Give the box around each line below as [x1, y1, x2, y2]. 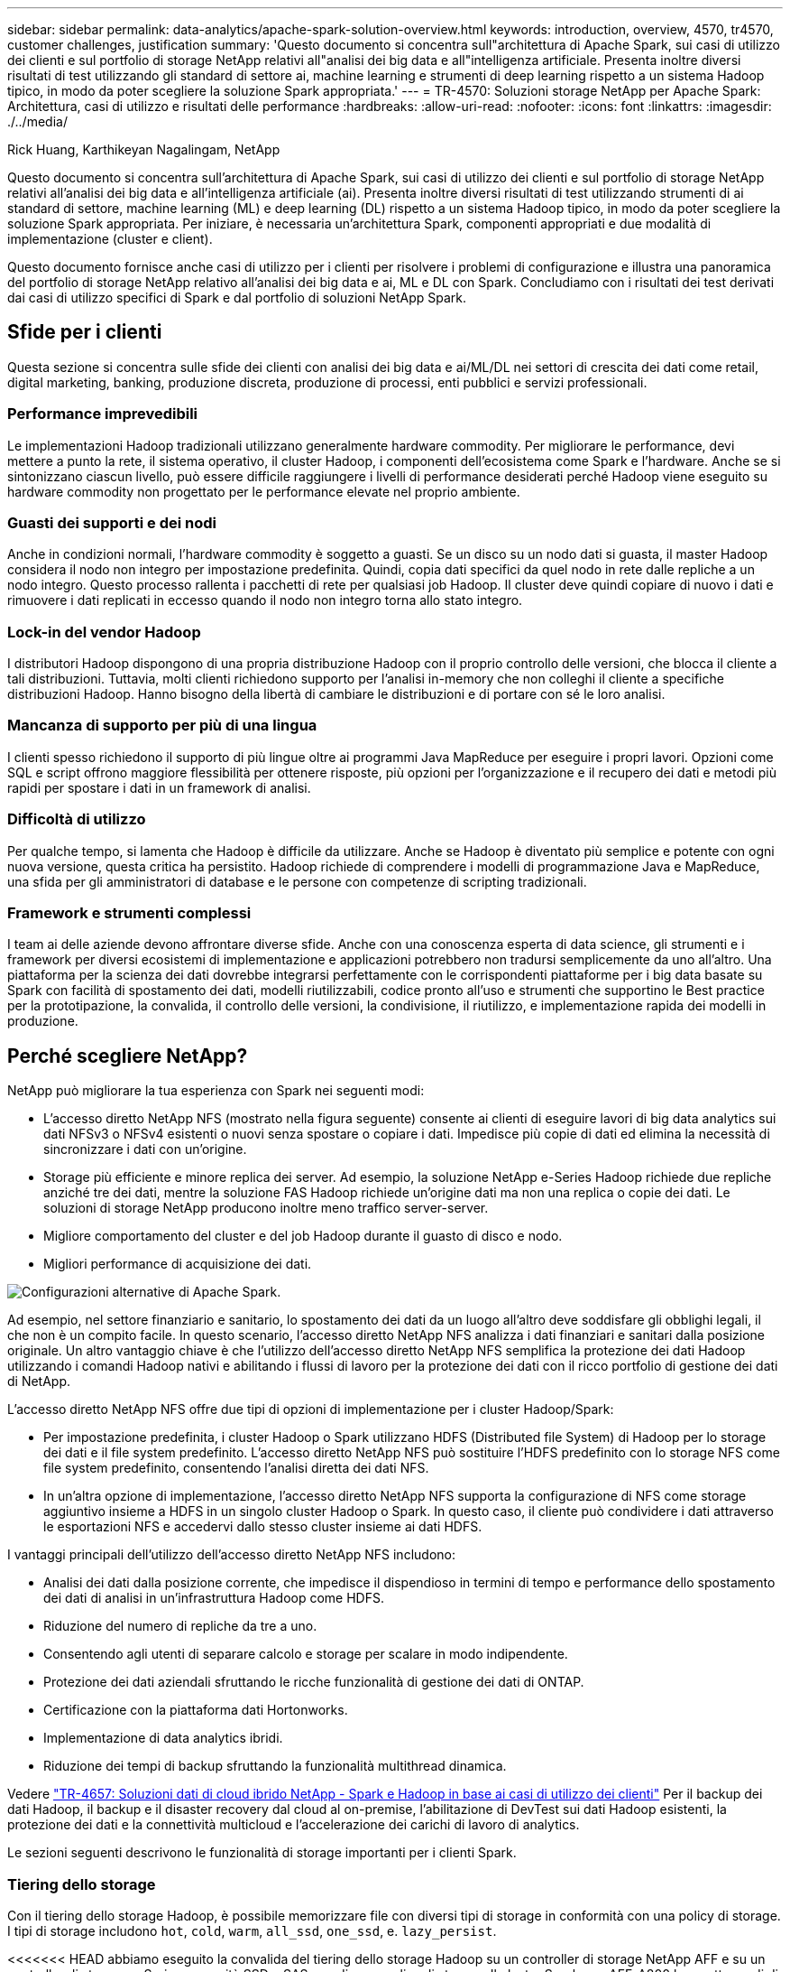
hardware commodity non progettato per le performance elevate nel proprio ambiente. [7, 483, 520, 499]
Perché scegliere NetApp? [7, 1044, 248, 1067]
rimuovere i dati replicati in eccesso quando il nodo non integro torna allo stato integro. [7, 592, 523, 609]
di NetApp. [7, 1373, 71, 1390]
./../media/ [7, 114, 68, 129]
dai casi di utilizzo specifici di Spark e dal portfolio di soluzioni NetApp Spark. [7, 290, 467, 305]
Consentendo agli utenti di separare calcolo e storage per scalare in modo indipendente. [43, 1646, 568, 1662]
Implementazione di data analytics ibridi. [43, 1730, 283, 1746]
